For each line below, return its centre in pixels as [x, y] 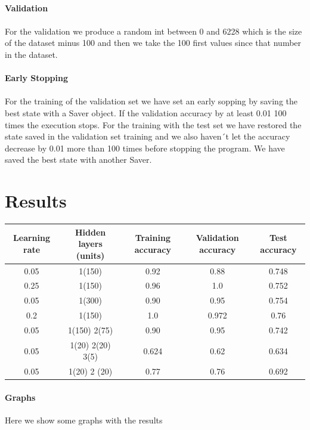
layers [90, 244]
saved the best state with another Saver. [78, 160]
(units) [90, 255]
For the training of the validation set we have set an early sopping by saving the [151, 101]
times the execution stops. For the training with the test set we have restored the [153, 124]
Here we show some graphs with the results [84, 420]
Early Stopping [36, 78]
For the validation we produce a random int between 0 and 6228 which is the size [154, 31]
